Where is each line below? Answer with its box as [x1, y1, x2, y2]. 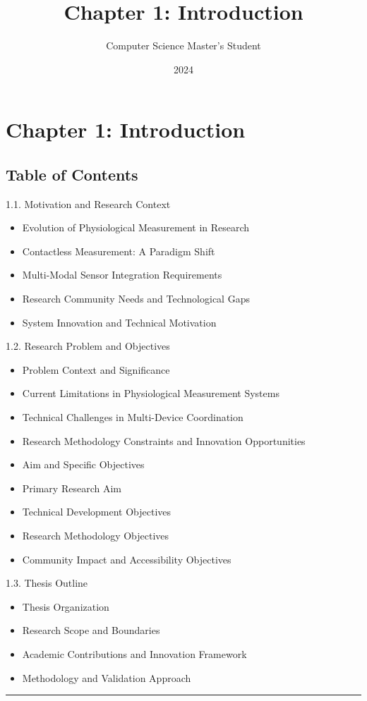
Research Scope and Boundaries [22, 623, 160, 638]
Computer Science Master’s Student [106, 38, 261, 53]
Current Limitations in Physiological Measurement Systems [22, 386, 279, 401]
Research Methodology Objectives [22, 528, 169, 543]
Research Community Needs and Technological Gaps [22, 291, 250, 306]
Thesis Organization [22, 599, 109, 614]
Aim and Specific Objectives [22, 457, 145, 472]
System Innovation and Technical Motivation [22, 315, 217, 329]
